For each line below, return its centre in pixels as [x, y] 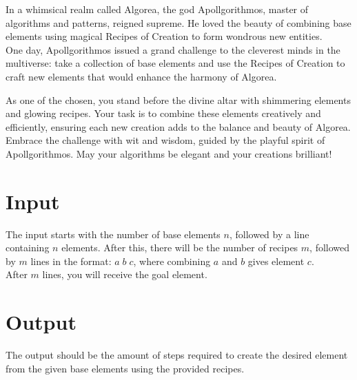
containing [28, 247]
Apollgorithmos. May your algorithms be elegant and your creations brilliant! [169, 153]
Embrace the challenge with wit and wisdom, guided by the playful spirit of [165, 140]
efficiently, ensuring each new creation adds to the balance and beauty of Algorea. [178, 126]
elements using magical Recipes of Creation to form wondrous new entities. [164, 36]
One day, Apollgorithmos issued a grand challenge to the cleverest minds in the [173, 49]
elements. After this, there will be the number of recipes [180, 247]
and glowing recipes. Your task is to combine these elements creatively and [163, 113]
